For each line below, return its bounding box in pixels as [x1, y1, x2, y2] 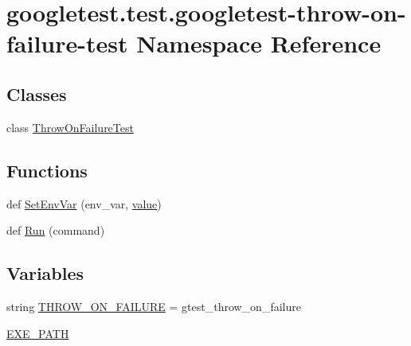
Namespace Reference [136, 27, 382, 60]
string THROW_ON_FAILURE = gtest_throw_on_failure [6, 297, 301, 314]
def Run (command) [6, 222, 105, 239]
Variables [6, 261, 84, 286]
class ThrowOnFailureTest [6, 119, 134, 135]
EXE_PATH [6, 325, 69, 341]
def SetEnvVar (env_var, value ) [6, 195, 162, 212]
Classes [6, 81, 67, 106]
